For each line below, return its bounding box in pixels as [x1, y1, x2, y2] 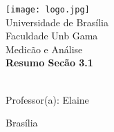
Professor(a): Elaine [6, 92, 89, 106]
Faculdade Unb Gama [6, 28, 98, 43]
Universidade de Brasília [6, 15, 108, 29]
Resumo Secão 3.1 [6, 55, 93, 70]
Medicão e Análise [6, 41, 83, 56]
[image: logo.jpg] [6, 5, 90, 15]
